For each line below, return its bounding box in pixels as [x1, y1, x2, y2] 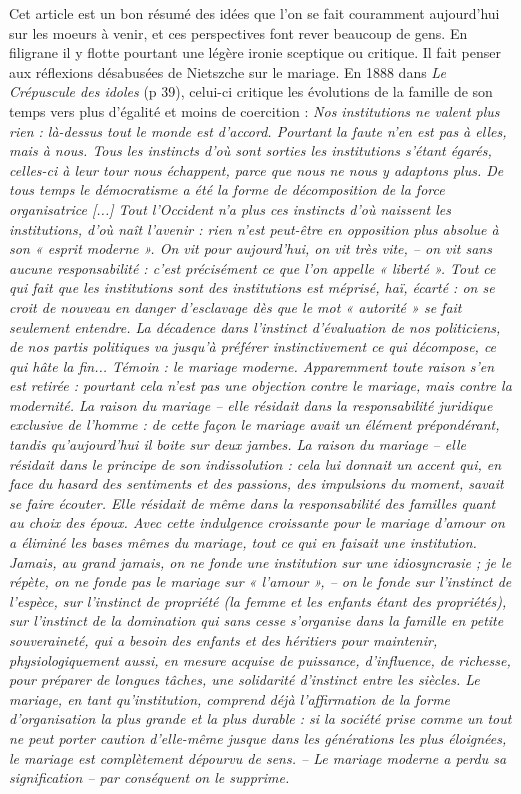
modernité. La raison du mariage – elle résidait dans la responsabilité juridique [9, 394, 493, 415]
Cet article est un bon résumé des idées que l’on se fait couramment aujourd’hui [9, 3, 500, 23]
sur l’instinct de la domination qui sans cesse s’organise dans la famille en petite [9, 610, 504, 631]
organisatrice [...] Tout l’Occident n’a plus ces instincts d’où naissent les [9, 198, 451, 219]
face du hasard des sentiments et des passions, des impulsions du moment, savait [9, 473, 504, 494]
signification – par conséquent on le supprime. [9, 767, 290, 788]
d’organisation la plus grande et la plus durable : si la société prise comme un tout [9, 708, 512, 729]
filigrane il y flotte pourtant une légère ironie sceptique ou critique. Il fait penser [9, 42, 501, 63]
